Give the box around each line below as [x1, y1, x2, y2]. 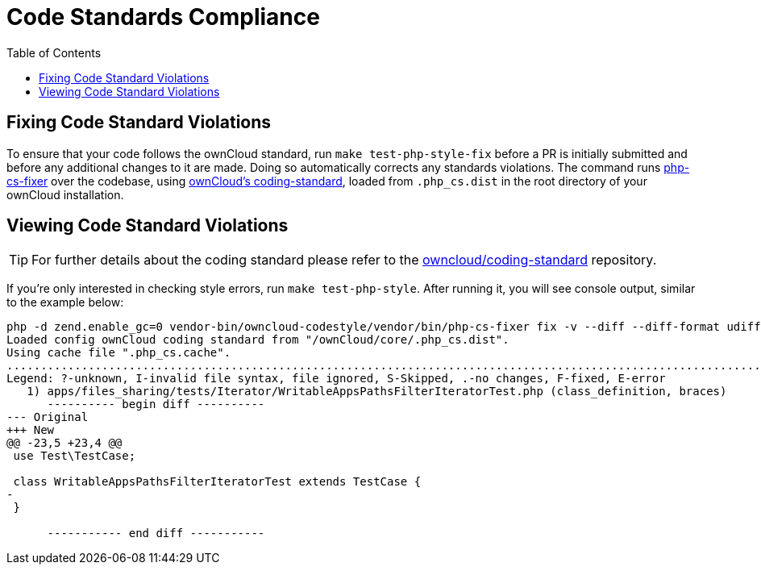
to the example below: [6, 295, 124, 310]
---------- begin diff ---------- [47, 398, 265, 411]
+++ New [6, 423, 55, 437]
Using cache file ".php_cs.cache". [6, 346, 231, 360]
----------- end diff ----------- [47, 527, 265, 540]
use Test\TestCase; [13, 449, 136, 463]
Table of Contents [6, 45, 102, 60]
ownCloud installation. [6, 187, 124, 202]
